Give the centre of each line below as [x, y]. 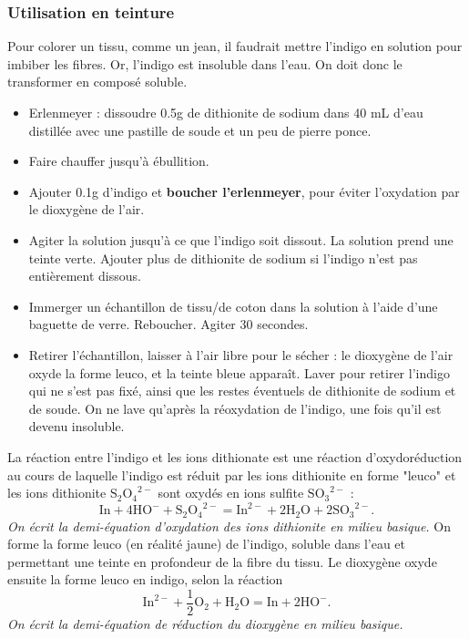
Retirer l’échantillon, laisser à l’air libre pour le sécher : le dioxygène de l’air [241, 354]
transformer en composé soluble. [97, 82]
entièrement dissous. [85, 276]
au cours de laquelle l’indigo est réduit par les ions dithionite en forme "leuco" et [232, 474]
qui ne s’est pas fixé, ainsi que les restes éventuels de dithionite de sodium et [242, 391]
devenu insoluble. [76, 426]
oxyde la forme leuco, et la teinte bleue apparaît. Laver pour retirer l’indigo [239, 372]
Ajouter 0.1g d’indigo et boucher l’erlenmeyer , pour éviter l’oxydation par [244, 191]
